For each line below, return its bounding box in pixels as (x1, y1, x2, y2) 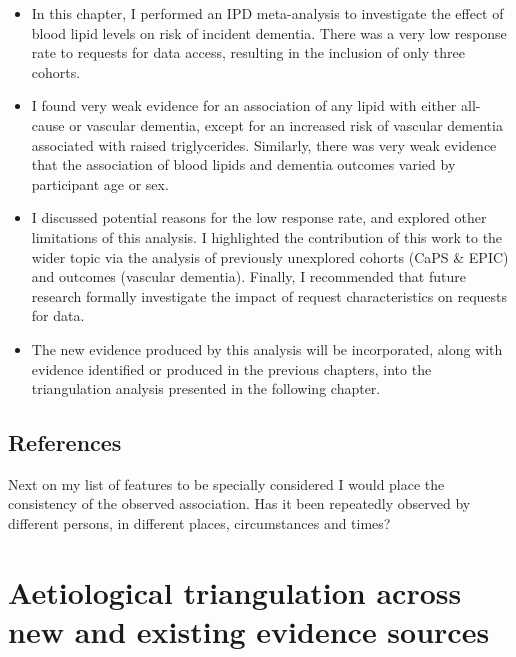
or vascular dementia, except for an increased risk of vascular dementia (69, 114, 503, 135)
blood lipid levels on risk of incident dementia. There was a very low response (31, 22, 507, 43)
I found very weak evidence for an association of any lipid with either (31, 95, 457, 116)
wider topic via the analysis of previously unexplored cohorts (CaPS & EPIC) (31, 246, 509, 267)
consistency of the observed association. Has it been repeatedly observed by (8, 493, 471, 514)
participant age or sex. (31, 173, 169, 194)
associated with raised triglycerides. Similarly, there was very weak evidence (31, 134, 497, 155)
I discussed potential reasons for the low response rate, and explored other (31, 207, 487, 228)
